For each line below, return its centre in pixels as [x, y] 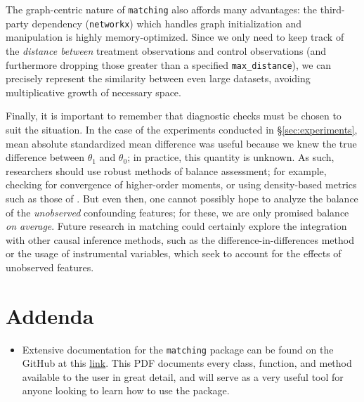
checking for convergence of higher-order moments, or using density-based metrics [181, 184]
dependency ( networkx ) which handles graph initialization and [167, 23]
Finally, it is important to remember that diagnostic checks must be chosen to [174, 116]
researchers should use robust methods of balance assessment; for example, [166, 170]
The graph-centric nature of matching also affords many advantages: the [162, 9]
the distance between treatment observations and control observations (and [166, 50]
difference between [45, 157]
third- [332, 9]
